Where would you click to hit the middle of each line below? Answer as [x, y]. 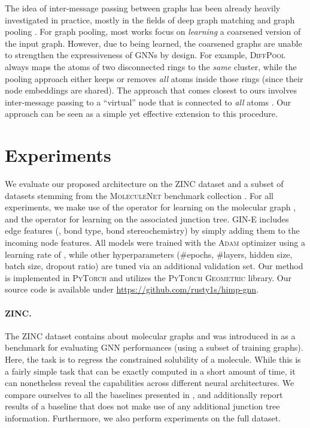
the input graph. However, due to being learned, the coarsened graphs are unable [154, 43]
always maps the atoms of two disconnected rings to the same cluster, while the [151, 66]
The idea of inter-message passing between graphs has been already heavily [143, 8]
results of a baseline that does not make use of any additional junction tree [142, 406]
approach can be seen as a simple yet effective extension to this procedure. [141, 114]
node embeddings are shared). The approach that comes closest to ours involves [151, 90]
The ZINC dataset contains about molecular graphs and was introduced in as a [150, 335]
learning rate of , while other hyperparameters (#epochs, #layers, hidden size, [149, 254]
